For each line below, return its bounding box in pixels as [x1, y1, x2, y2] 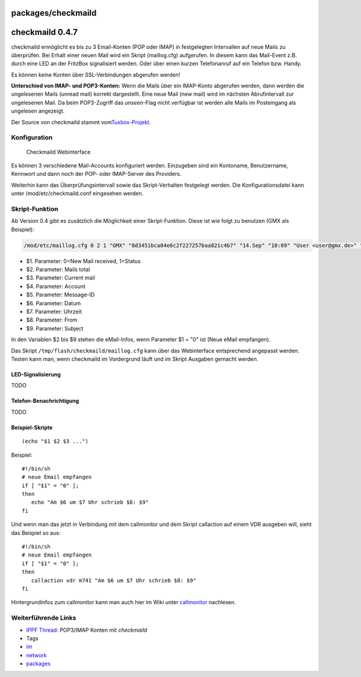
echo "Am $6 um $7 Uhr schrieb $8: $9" [31, 499, 149, 506]
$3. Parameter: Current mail [26, 274, 96, 281]
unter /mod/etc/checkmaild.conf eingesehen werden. [11, 190, 144, 197]
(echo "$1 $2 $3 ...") [22, 438, 89, 445]
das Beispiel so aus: [11, 529, 61, 536]
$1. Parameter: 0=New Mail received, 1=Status [26, 257, 141, 264]
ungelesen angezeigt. [11, 107, 65, 114]
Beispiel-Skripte [11, 423, 53, 431]
